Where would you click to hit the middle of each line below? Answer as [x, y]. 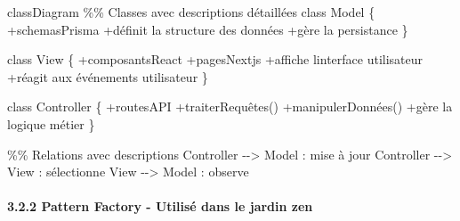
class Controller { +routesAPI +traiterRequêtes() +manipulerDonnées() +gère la [230, 106]
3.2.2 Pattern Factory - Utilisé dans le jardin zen [160, 206]
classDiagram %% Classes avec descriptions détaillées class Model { [191, 12]
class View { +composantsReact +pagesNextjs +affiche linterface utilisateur [215, 59]
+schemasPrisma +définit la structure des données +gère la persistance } [208, 29]
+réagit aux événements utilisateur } [108, 76]
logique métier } [51, 123]
